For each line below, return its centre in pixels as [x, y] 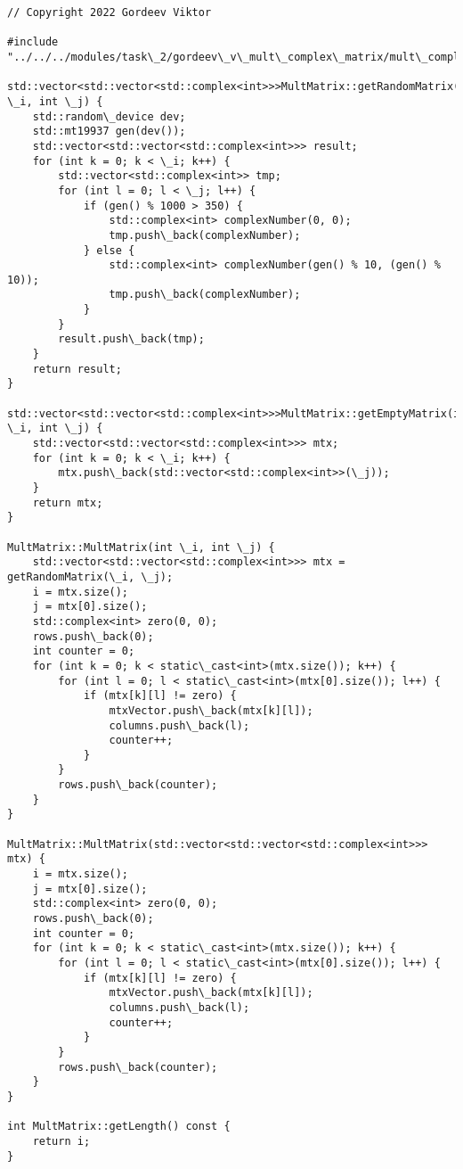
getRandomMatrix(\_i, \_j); [90, 576]
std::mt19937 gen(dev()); [109, 132]
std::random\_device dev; [109, 116]
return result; [77, 369]
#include [33, 42]
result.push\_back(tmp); [131, 339]
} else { [109, 250]
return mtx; [68, 502]
